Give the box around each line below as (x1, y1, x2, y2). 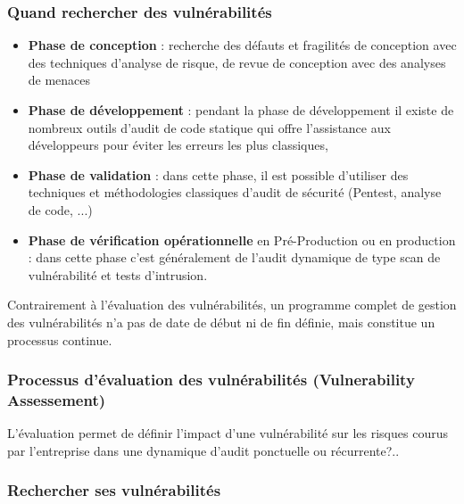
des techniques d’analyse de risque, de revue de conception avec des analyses (28, 53, 446, 71)
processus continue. (7, 330, 112, 349)
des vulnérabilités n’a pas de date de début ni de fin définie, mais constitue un (7, 312, 435, 331)
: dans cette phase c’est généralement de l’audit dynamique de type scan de (28, 248, 441, 267)
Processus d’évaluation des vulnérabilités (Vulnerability (7, 368, 415, 391)
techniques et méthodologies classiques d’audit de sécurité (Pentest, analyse (28, 183, 442, 202)
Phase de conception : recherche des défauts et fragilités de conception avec (28, 36, 457, 54)
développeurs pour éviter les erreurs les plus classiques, (28, 136, 328, 154)
